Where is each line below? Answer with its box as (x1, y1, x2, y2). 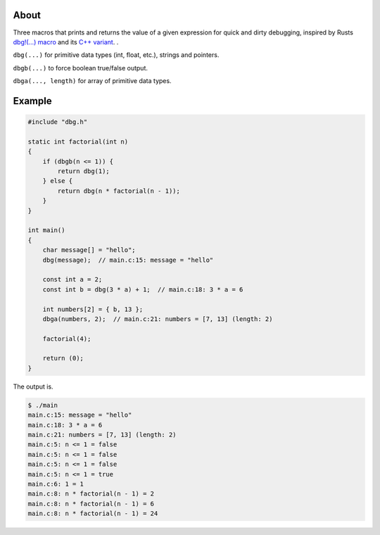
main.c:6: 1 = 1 (27, 479, 84, 488)
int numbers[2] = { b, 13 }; (42, 305, 144, 313)
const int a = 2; (42, 275, 103, 284)
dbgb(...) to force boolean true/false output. (13, 63, 148, 72)
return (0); (42, 354, 84, 363)
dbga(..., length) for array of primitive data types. (13, 77, 172, 85)
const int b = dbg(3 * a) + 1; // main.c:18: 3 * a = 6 (42, 285, 243, 294)
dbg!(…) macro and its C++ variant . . (13, 37, 119, 46)
